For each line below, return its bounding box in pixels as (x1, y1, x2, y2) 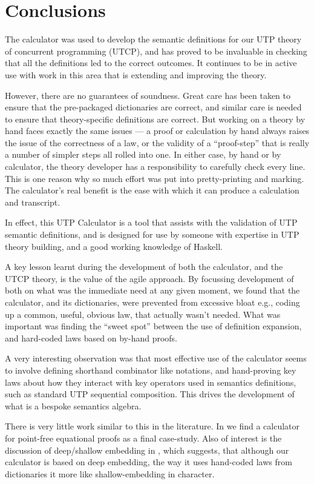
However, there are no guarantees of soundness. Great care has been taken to (5, 89, 290, 101)
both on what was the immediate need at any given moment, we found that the (5, 284, 300, 297)
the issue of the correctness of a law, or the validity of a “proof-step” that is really (5, 136, 310, 149)
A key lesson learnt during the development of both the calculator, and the (5, 260, 283, 273)
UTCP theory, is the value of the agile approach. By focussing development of (5, 272, 294, 284)
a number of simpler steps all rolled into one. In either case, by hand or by (5, 148, 281, 161)
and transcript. (5, 195, 61, 208)
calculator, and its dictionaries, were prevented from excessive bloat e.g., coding (5, 296, 300, 308)
